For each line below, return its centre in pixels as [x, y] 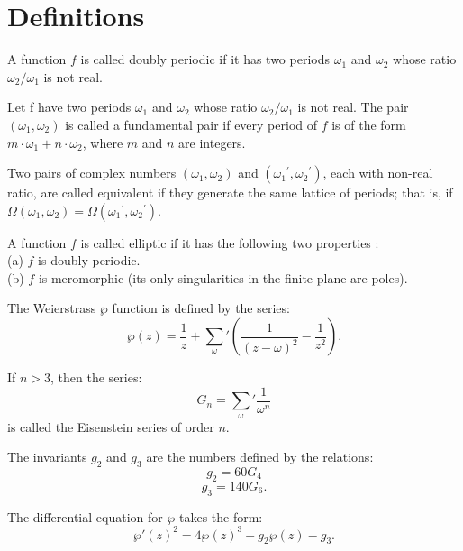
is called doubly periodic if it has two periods [205, 59]
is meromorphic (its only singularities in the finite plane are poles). [223, 277]
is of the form [369, 124]
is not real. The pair [353, 107]
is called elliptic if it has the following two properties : [230, 242]
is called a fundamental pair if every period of [191, 124]
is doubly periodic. [89, 260]
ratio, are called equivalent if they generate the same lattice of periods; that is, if [230, 193]
